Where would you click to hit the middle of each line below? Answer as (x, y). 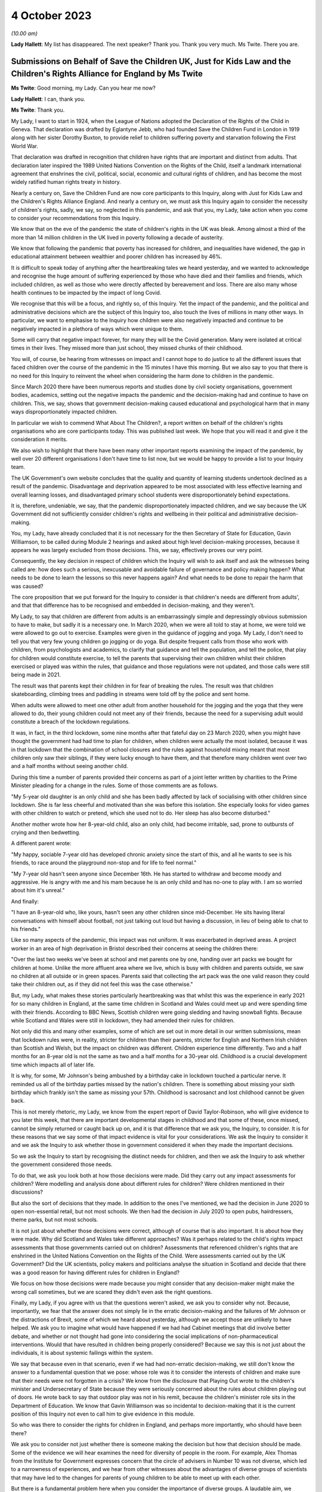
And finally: (25, 901)
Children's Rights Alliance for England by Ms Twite (107, 74)
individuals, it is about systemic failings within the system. (82, 1353)
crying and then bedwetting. (46, 833)
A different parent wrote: (41, 843)
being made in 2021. (36, 675)
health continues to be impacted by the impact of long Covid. (86, 293)
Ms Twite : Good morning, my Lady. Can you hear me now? (83, 88)
